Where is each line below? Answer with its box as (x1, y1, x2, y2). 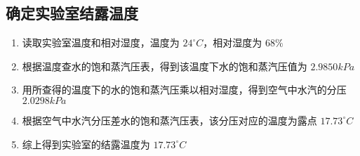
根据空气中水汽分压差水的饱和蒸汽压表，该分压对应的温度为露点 (22, 112, 317, 127)
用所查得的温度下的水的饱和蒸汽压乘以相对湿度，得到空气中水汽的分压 (22, 82, 347, 97)
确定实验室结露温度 (6, 2, 138, 24)
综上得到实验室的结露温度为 (22, 136, 150, 151)
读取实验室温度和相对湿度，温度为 (22, 35, 180, 50)
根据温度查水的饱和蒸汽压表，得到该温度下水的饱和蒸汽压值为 (22, 58, 307, 73)
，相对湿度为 (203, 35, 262, 50)
